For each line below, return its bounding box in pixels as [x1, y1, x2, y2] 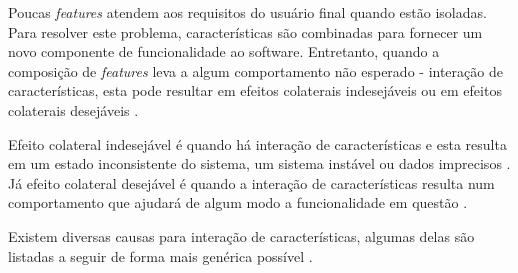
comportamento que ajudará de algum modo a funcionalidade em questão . [8, 192, 468, 213]
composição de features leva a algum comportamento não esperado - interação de [8, 60, 503, 81]
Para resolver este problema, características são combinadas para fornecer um [8, 21, 483, 42]
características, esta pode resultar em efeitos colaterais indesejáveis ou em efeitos [8, 80, 502, 101]
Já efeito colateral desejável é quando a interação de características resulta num [8, 172, 495, 193]
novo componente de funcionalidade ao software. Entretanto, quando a [8, 41, 440, 62]
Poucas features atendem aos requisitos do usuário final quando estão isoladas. [8, 2, 487, 22]
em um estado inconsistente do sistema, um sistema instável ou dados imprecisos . [8, 153, 511, 174]
